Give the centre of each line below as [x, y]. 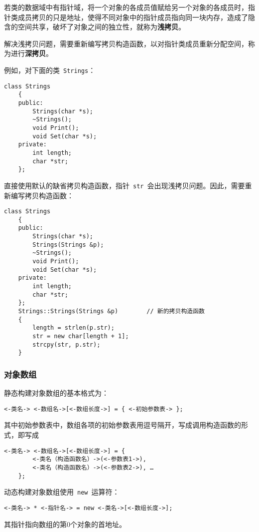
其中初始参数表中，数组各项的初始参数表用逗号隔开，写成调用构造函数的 [123, 425]
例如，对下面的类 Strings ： [50, 70]
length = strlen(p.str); [73, 328]
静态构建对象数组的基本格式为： [56, 393]
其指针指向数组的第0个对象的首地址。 [65, 524]
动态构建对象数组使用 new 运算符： [62, 492]
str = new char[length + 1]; [81, 336]
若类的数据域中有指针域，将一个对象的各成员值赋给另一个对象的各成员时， [126, 7]
